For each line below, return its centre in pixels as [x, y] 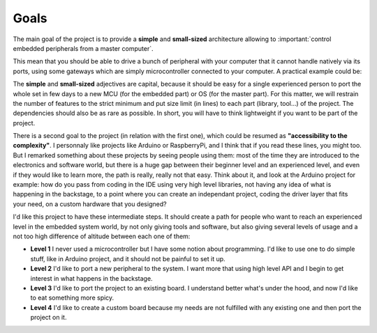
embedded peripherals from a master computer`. [83, 48]
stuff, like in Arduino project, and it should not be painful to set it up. [128, 258]
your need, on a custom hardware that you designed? [90, 204]
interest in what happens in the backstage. [91, 278]
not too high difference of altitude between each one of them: [102, 236]
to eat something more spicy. [72, 298]
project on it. [49, 318]
